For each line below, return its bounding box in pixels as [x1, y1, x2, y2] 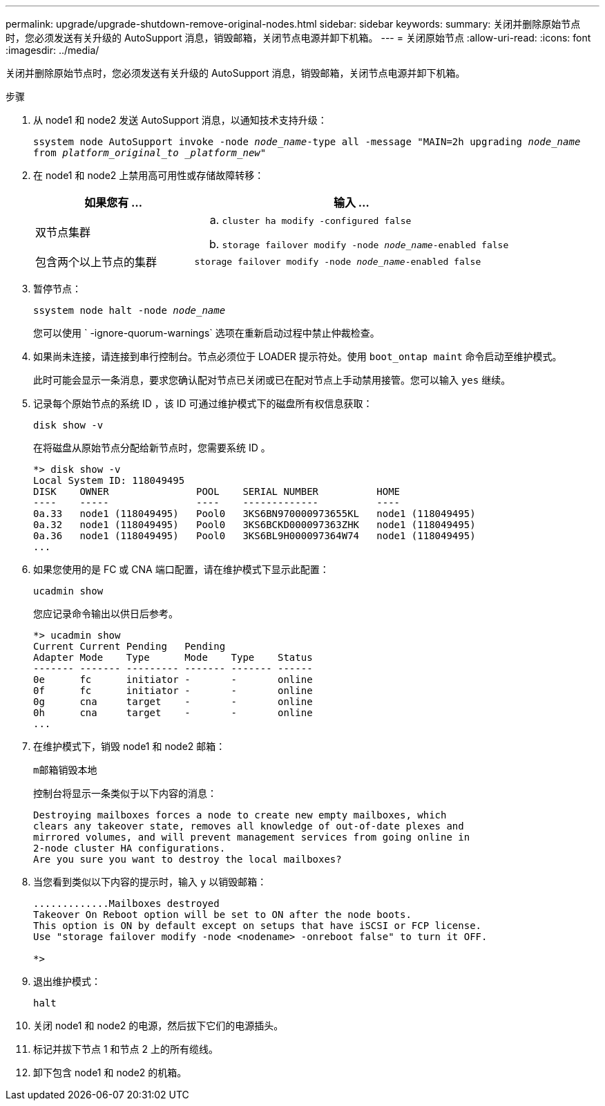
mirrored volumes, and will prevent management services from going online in [33, 832, 470, 843]
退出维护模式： [33, 975, 101, 987]
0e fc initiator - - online [33, 674, 313, 685]
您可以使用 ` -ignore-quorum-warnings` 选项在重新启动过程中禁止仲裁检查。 [33, 327, 380, 339]
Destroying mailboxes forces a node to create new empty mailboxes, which [33, 809, 447, 821]
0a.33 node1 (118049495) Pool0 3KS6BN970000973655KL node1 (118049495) [33, 508, 476, 519]
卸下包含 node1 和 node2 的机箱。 [33, 1067, 187, 1078]
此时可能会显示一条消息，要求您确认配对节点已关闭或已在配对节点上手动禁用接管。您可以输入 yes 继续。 [33, 374, 511, 386]
